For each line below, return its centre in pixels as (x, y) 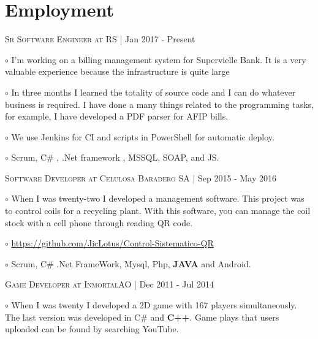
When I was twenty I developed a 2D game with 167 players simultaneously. (154, 305)
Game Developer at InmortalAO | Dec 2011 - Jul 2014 (109, 284)
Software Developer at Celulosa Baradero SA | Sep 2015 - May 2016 (141, 177)
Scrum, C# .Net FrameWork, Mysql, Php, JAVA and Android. (131, 263)
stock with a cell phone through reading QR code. (99, 222)
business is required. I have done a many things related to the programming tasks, (159, 104)
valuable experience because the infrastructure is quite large (117, 71)
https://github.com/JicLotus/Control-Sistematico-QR (112, 243)
